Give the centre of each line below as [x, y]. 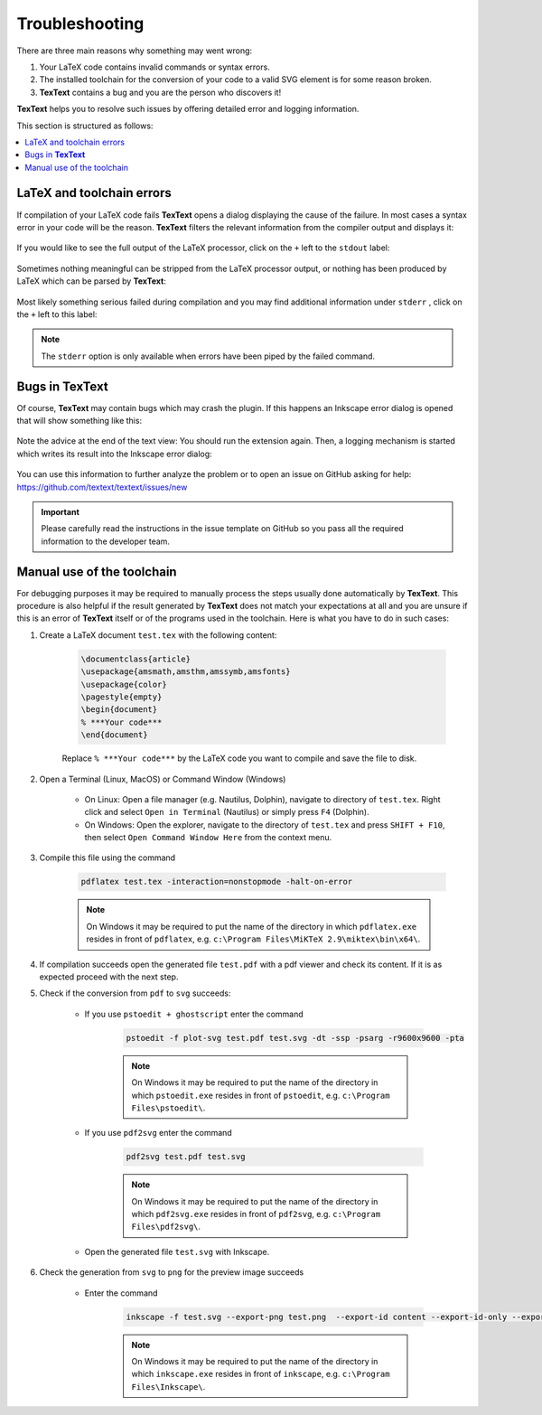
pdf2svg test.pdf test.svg [186, 1157]
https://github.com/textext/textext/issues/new [102, 487]
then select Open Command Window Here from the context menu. [208, 838]
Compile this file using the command [107, 857]
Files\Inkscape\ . [168, 1386]
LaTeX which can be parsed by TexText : [92, 281]
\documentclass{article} [136, 659]
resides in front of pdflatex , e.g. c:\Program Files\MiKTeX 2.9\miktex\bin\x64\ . [253, 939]
